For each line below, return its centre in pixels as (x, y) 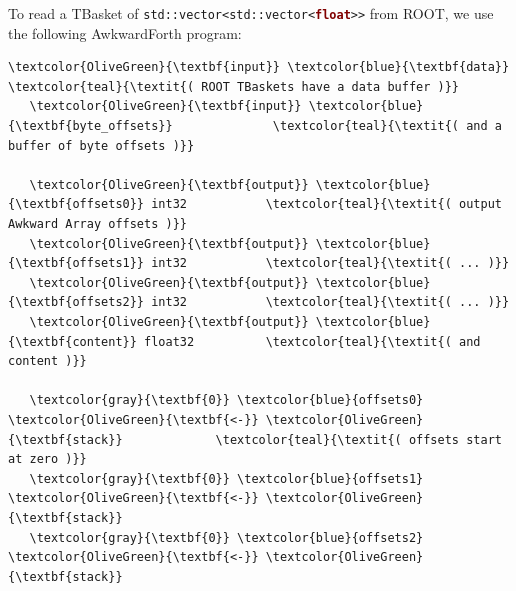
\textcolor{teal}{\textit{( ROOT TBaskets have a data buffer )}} (234, 86)
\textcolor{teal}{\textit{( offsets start (358, 439)
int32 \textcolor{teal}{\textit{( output (326, 204)
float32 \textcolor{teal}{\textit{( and (312, 341)
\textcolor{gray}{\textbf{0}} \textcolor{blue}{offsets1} (226, 478)
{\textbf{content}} (72, 341)
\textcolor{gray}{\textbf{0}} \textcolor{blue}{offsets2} (226, 537)
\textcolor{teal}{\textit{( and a (387, 126)
